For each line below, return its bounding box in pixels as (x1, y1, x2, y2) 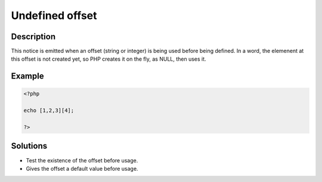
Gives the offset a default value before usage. (26, 165, 138, 172)
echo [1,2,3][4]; (23, 107, 75, 114)
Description (11, 32, 56, 42)
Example (11, 71, 44, 81)
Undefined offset (11, 9, 98, 22)
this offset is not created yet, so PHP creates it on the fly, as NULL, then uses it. (11, 55, 206, 62)
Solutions (11, 141, 48, 151)
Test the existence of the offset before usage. (26, 156, 138, 164)
